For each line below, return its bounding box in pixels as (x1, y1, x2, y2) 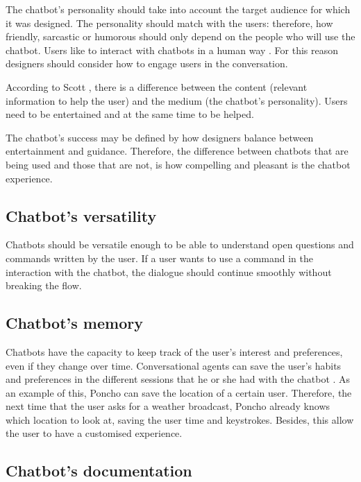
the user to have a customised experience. (6, 426, 183, 440)
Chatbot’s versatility (6, 205, 157, 226)
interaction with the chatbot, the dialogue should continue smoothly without (6, 264, 332, 279)
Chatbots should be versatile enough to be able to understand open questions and (6, 237, 354, 252)
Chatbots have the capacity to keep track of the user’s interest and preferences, (6, 344, 343, 359)
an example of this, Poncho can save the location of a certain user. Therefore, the (6, 385, 352, 399)
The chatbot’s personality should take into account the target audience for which (6, 2, 351, 16)
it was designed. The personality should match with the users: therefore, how (6, 15, 333, 30)
